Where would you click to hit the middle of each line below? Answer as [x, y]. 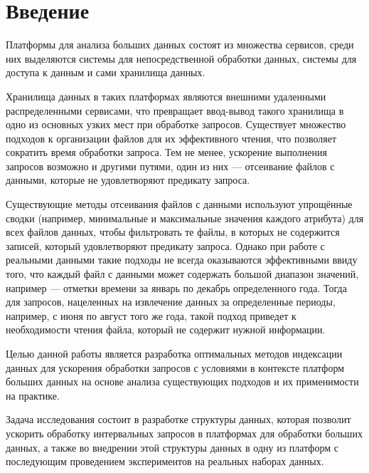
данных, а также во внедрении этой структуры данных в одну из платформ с [172, 447]
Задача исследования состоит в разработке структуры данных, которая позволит [178, 419]
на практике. [33, 395]
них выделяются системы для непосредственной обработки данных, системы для [181, 58]
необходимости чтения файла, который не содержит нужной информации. [166, 329]
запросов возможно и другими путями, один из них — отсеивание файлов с [170, 166]
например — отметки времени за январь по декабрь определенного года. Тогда [176, 287]
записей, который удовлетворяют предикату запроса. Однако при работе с [165, 245]
